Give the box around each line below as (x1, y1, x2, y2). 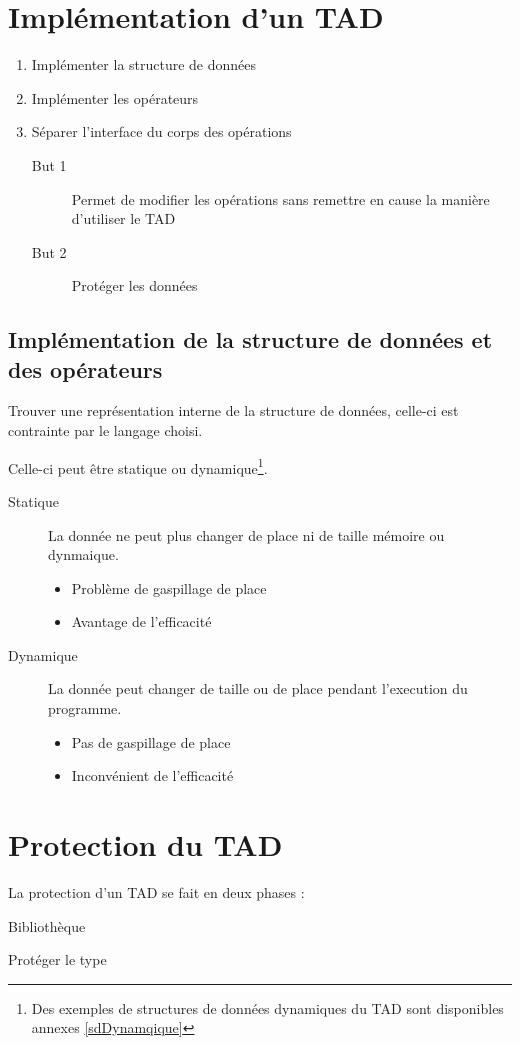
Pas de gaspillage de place (71, 731, 231, 752)
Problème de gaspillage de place (71, 577, 267, 598)
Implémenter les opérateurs (31, 87, 199, 108)
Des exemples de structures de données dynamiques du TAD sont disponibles (31, 997, 504, 1018)
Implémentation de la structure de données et (8, 324, 493, 355)
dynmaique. (48, 544, 119, 565)
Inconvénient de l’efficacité (71, 765, 234, 786)
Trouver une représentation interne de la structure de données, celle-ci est (8, 400, 459, 421)
